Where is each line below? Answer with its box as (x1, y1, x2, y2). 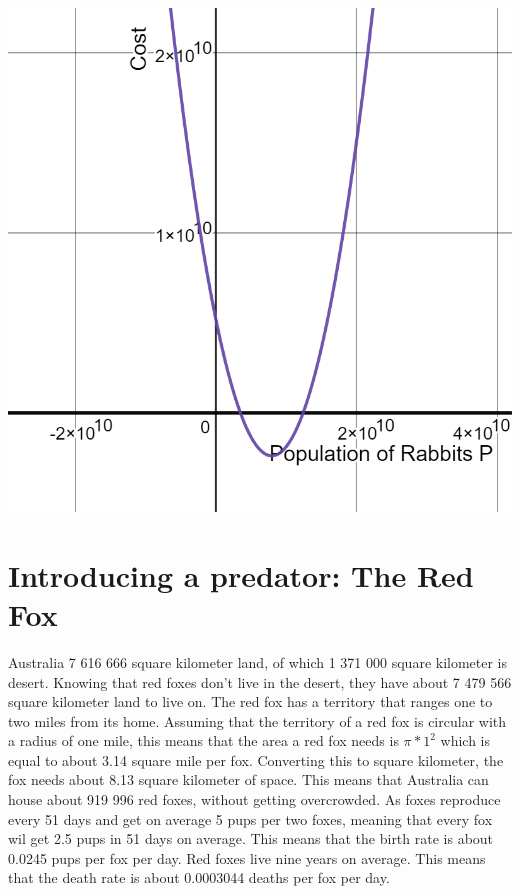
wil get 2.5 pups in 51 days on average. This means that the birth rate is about (8, 828, 494, 849)
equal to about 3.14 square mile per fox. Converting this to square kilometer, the (8, 749, 504, 770)
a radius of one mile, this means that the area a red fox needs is (8, 730, 399, 751)
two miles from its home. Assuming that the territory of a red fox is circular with (8, 710, 507, 731)
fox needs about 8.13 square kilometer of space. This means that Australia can (8, 769, 489, 790)
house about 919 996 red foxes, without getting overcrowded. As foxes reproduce (8, 789, 501, 810)
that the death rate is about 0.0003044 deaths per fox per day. (8, 867, 390, 888)
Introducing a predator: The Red (8, 554, 474, 595)
